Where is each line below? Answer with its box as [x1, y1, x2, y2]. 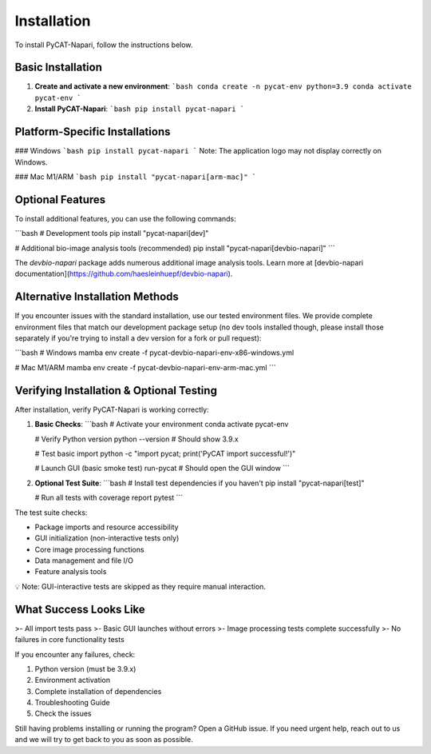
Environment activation [34, 676, 111, 685]
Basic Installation [14, 61, 103, 74]
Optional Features [14, 193, 106, 206]
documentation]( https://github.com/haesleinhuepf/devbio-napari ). [14, 269, 233, 279]
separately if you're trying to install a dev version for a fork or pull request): [14, 333, 262, 343]
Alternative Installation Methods [14, 290, 180, 304]
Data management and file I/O [34, 556, 133, 565]
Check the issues [34, 708, 92, 719]
